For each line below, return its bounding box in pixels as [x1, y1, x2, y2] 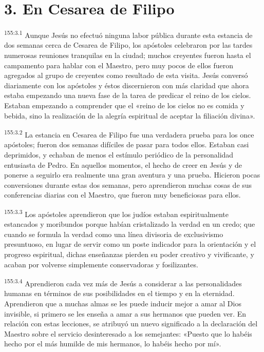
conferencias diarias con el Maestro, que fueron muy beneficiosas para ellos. [4, 189, 241, 200]
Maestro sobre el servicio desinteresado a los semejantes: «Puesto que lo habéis [4, 328, 252, 339]
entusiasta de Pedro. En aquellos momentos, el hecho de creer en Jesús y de [4, 159, 242, 170]
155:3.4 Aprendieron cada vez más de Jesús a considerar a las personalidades [4, 277, 242, 288]
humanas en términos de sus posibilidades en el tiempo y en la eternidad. [4, 288, 235, 299]
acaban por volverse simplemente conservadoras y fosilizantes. [4, 259, 198, 269]
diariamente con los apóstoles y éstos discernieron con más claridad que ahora [4, 80, 249, 90]
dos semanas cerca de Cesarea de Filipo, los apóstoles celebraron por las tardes [4, 40, 253, 50]
